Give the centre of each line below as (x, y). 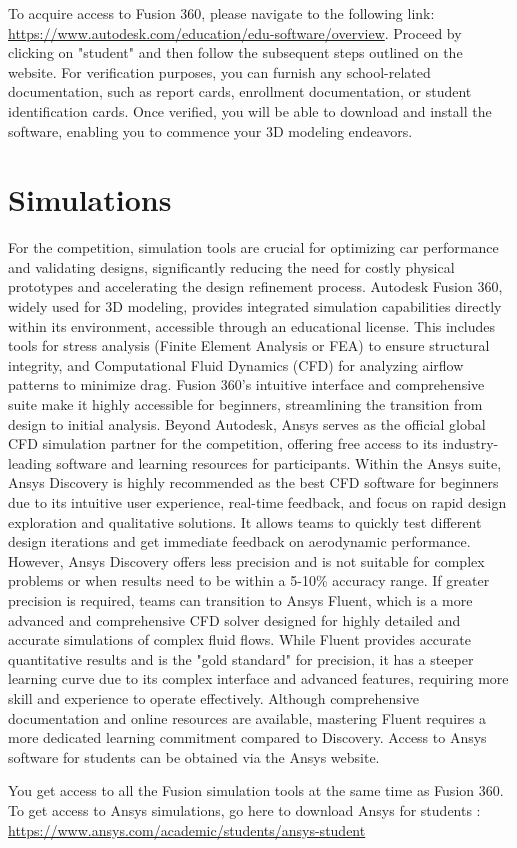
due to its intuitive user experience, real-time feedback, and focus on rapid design (257, 502)
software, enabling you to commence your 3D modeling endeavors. (210, 130)
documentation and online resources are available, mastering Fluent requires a (247, 717)
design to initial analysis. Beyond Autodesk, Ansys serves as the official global (247, 423)
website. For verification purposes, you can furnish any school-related (219, 71)
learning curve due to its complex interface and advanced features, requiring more (258, 678)
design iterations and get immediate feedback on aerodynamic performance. (239, 541)
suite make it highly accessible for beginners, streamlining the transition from (245, 404)
